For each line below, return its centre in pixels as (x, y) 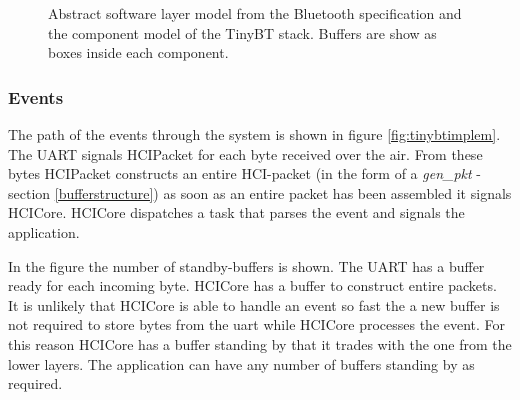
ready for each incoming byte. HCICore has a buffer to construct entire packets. (252, 285)
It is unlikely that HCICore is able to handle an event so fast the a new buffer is (254, 304)
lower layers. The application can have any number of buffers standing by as (241, 363)
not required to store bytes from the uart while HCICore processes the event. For (257, 324)
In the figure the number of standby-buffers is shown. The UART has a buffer (246, 265)
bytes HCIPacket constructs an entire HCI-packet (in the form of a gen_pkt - (244, 173)
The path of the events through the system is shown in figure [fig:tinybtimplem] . (254, 134)
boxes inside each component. (138, 52)
